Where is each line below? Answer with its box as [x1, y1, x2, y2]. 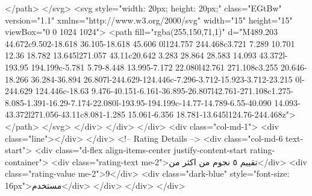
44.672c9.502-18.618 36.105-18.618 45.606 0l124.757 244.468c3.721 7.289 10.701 [5, 37, 295, 49]
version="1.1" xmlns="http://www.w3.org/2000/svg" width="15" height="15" [5, 13, 293, 26]
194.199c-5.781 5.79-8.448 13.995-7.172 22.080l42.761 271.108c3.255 [31, 60, 278, 73]
